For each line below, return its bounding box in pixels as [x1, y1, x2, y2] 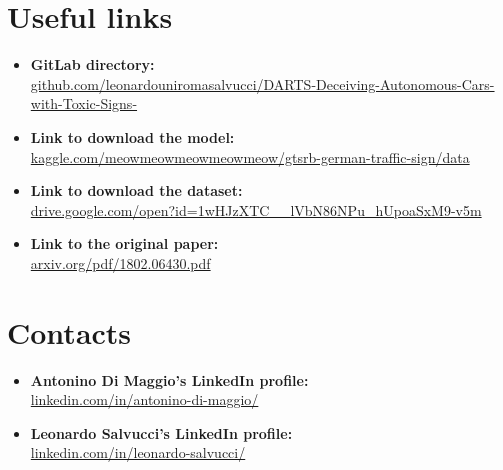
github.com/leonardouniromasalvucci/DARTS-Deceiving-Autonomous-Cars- [30, 73, 495, 94]
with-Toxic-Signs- [30, 93, 138, 114]
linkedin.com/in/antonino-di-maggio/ [30, 389, 259, 410]
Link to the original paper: [30, 233, 219, 254]
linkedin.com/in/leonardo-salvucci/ [30, 442, 246, 463]
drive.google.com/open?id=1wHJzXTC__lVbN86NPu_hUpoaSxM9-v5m [30, 199, 482, 220]
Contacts [7, 311, 132, 352]
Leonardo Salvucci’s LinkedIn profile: [30, 422, 293, 443]
